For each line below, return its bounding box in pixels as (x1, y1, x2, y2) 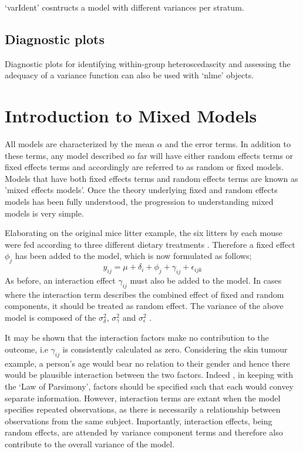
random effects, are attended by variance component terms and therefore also (5, 426, 283, 438)
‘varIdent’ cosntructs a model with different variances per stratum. (5, 1, 244, 13)
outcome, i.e (5, 343, 48, 355)
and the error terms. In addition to (165, 138, 291, 150)
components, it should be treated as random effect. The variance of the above (5, 300, 284, 312)
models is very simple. (5, 207, 84, 219)
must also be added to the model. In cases (130, 274, 282, 287)
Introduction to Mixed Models (5, 104, 257, 128)
